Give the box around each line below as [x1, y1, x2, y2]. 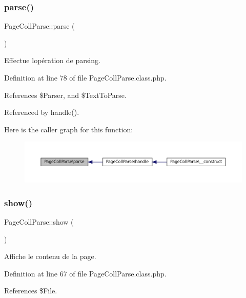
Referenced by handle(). [4, 107, 79, 117]
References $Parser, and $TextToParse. [4, 89, 127, 100]
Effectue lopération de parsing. [4, 55, 100, 66]
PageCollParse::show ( [4, 216, 74, 227]
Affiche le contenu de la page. [4, 251, 96, 262]
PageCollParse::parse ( [4, 21, 75, 31]
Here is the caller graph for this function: [4, 124, 133, 134]
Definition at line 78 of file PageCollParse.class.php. [4, 72, 167, 83]
